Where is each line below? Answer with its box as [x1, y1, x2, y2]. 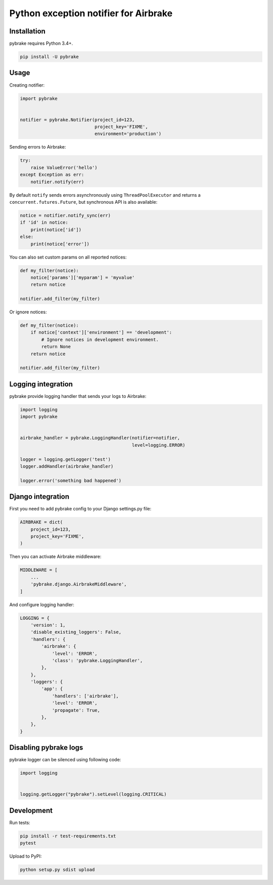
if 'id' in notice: [20, 219, 68, 226]
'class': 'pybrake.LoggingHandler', [52, 657, 143, 663]
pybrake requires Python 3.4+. [9, 41, 73, 47]
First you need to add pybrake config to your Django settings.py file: [9, 506, 152, 512]
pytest [20, 840, 36, 846]
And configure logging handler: [9, 601, 74, 608]
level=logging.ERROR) [131, 442, 186, 448]
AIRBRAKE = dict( [20, 520, 63, 525]
